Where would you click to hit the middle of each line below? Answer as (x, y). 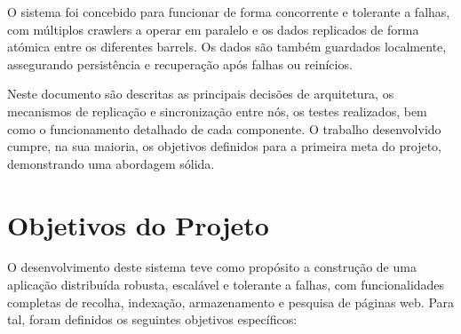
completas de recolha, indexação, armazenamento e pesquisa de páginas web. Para (231, 302)
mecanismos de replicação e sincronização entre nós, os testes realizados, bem (217, 111)
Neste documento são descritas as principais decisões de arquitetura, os (201, 94)
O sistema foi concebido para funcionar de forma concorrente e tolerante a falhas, (229, 12)
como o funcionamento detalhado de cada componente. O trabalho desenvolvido (224, 128)
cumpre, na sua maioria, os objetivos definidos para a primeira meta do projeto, (225, 146)
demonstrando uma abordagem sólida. (111, 163)
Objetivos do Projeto (138, 224)
